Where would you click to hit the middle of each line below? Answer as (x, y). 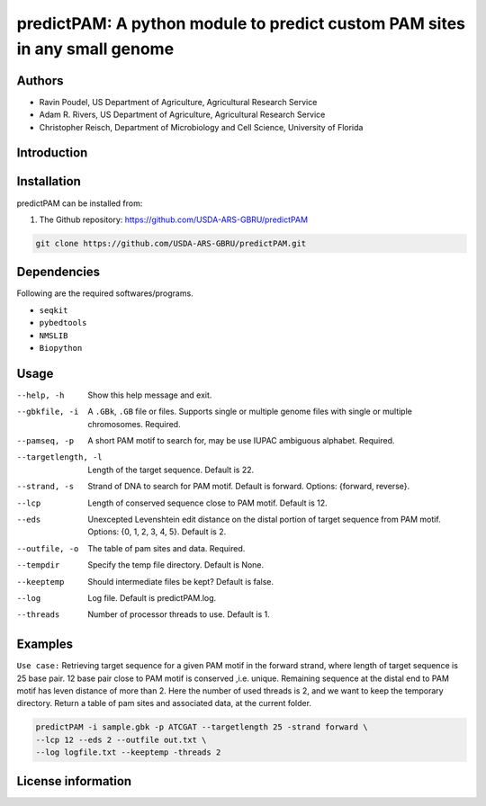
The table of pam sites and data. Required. (166, 548)
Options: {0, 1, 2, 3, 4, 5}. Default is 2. (157, 532)
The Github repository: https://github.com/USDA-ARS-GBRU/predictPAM (174, 219)
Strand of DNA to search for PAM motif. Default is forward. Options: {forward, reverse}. (249, 487)
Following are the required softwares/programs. (105, 293)
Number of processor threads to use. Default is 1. (179, 614)
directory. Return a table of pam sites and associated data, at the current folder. (164, 703)
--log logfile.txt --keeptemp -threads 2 (128, 752)
